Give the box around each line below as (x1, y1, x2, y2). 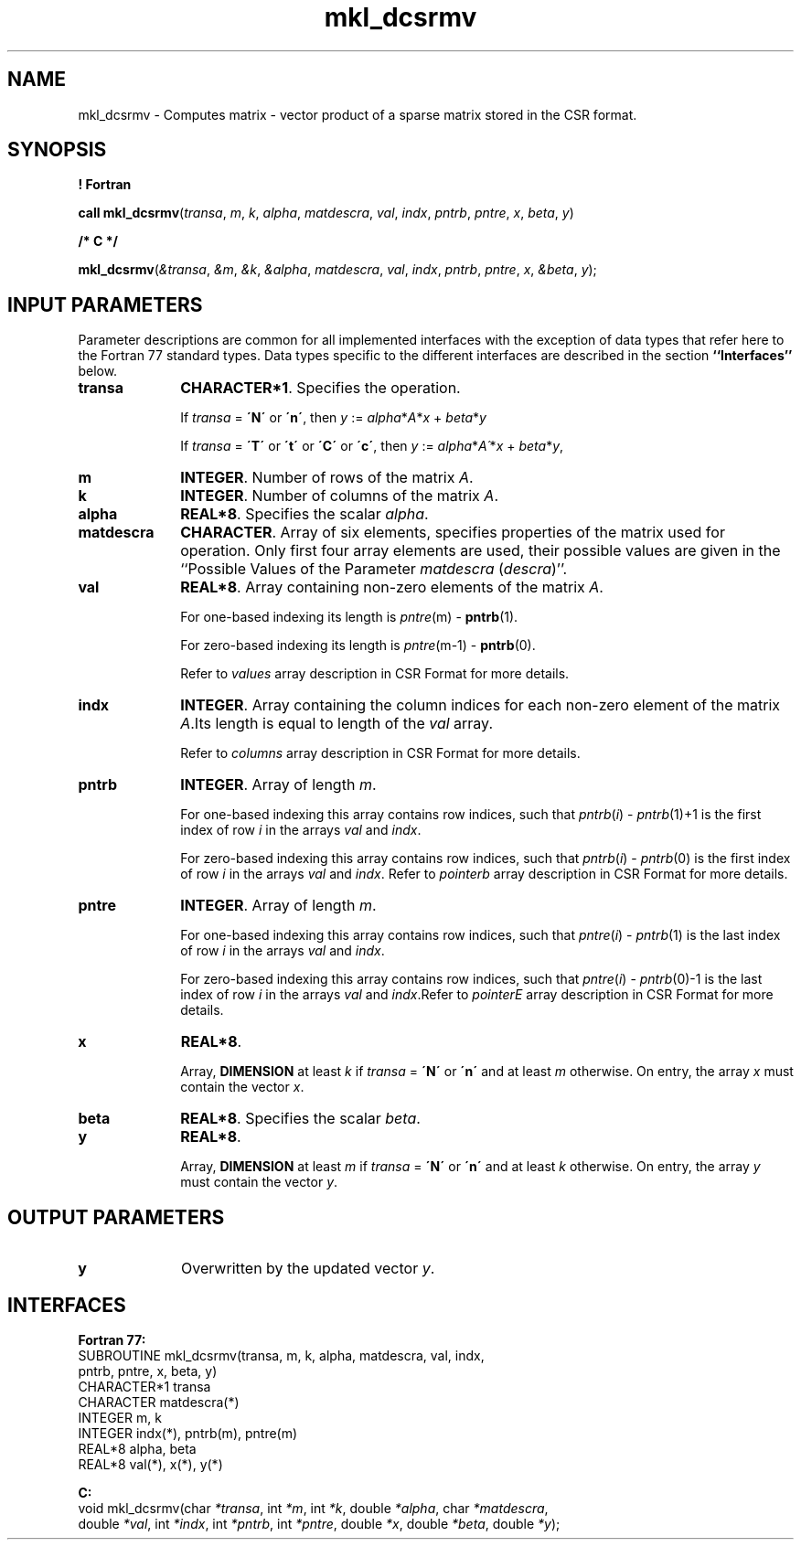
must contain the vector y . (180, 1174, 338, 1190)
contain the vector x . (180, 1079, 304, 1095)
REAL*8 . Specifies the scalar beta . (180, 1109, 421, 1128)
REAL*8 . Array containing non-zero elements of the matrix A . (180, 578, 603, 597)
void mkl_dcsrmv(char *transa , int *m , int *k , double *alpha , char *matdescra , (78, 1499, 549, 1516)
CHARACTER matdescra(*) (78, 1393, 240, 1410)
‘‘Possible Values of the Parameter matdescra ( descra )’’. (180, 560, 568, 579)
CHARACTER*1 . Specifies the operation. (180, 379, 461, 398)
